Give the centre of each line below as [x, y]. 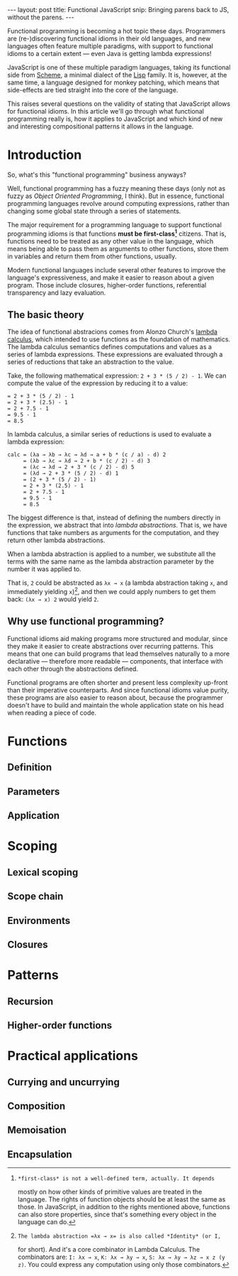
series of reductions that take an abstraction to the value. [91, 362]
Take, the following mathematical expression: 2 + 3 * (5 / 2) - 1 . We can [117, 376]
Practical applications [73, 1056]
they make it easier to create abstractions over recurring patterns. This [110, 646]
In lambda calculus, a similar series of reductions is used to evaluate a [109, 434]
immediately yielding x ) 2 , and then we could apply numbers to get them [112, 591]
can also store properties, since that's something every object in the [117, 1214]
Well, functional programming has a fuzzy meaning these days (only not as [117, 188]
